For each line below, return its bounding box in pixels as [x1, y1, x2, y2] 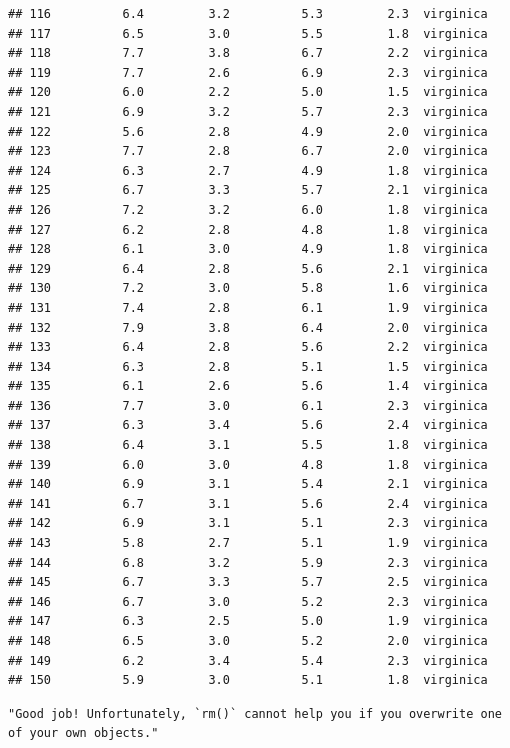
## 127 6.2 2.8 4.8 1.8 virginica [8, 222, 488, 237]
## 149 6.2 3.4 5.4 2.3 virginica [8, 653, 488, 668]
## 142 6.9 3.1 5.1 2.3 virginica [8, 516, 488, 531]
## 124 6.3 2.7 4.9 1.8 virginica [8, 163, 488, 178]
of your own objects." [8, 726, 159, 741]
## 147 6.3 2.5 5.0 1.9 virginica [8, 614, 488, 629]
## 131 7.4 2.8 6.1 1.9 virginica [8, 300, 488, 315]
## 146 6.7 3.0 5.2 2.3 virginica [8, 594, 488, 609]
